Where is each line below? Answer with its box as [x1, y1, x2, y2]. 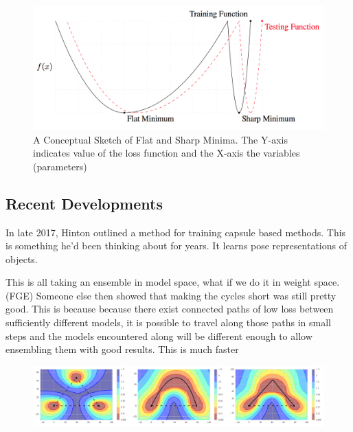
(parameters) [33, 159, 87, 173]
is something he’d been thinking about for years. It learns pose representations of [5, 238, 347, 253]
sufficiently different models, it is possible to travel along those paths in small [5, 315, 331, 330]
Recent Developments [5, 192, 163, 214]
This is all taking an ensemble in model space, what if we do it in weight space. [5, 275, 340, 289]
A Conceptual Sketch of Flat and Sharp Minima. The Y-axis [33, 132, 288, 146]
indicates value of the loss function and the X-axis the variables [33, 146, 300, 160]
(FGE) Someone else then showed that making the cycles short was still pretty [5, 288, 337, 302]
